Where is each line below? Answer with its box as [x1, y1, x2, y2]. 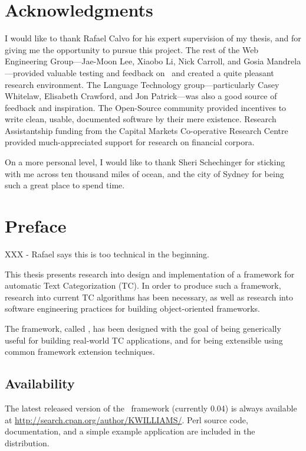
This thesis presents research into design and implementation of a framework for [5, 267, 295, 280]
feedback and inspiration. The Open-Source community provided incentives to [5, 101, 287, 113]
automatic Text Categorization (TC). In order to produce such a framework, [5, 279, 281, 292]
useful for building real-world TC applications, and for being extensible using [5, 334, 283, 346]
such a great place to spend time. [5, 179, 125, 191]
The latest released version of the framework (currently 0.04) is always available [5, 401, 297, 414]
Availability [5, 374, 75, 393]
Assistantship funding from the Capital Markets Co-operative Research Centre [5, 124, 288, 136]
